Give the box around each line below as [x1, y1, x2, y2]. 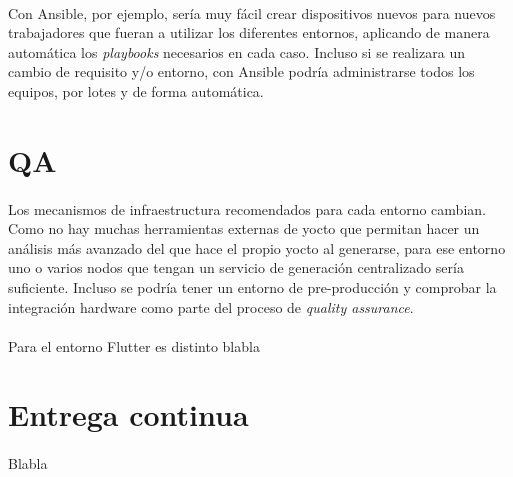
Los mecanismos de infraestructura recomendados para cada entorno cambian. [8, 198, 486, 219]
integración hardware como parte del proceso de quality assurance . [8, 296, 414, 317]
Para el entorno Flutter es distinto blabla [8, 335, 260, 356]
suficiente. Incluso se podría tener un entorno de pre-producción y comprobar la [8, 276, 497, 297]
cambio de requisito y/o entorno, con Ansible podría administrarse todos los [8, 61, 475, 82]
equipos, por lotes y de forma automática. [8, 80, 264, 101]
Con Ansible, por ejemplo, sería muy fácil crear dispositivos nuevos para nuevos [8, 2, 496, 23]
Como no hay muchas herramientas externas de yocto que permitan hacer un [8, 218, 480, 239]
